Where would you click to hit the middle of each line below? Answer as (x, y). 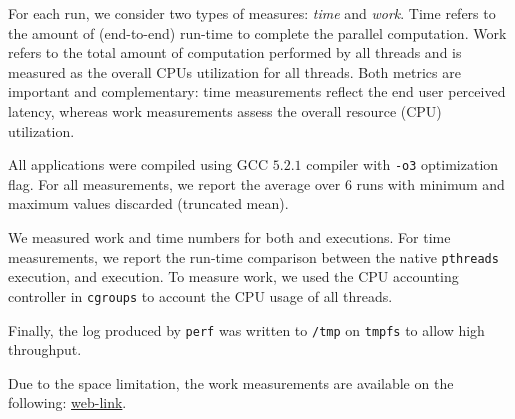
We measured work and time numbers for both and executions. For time (229, 237)
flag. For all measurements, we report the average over (174, 183)
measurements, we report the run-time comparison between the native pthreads (253, 256)
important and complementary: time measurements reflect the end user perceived (257, 91)
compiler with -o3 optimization (402, 164)
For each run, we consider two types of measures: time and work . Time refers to (252, 13)
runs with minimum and (430, 183)
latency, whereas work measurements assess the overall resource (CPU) (225, 110)
